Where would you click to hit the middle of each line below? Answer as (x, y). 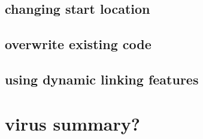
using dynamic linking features (102, 79)
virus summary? (72, 123)
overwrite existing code (78, 44)
